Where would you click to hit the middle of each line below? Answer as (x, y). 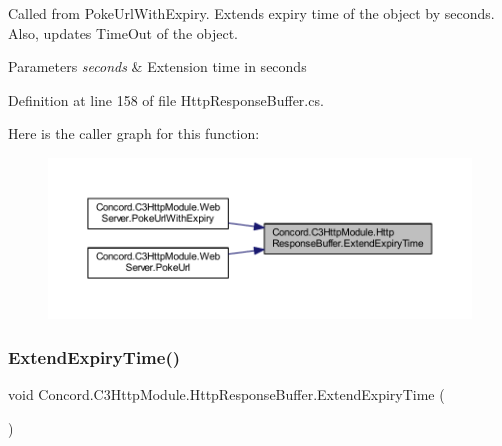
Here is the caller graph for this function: (134, 133)
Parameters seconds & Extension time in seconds (157, 66)
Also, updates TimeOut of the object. (123, 32)
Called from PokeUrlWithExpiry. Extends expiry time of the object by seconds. (251, 13)
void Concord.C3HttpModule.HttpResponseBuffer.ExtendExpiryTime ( (226, 394)
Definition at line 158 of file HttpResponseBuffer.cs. (166, 99)
